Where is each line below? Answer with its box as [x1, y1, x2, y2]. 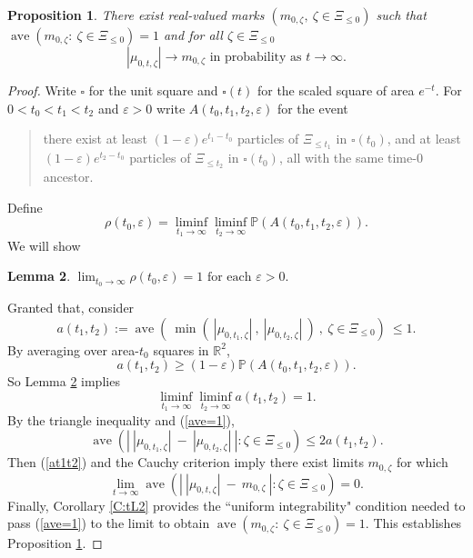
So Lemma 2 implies [7, 372, 120, 391]
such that [376, 5, 427, 24]
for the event [277, 98, 348, 117]
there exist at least [43, 129, 147, 148]
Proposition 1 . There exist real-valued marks [7, 5, 265, 24]
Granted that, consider [7, 298, 135, 317]
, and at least [387, 129, 461, 148]
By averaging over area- [7, 340, 139, 359]
